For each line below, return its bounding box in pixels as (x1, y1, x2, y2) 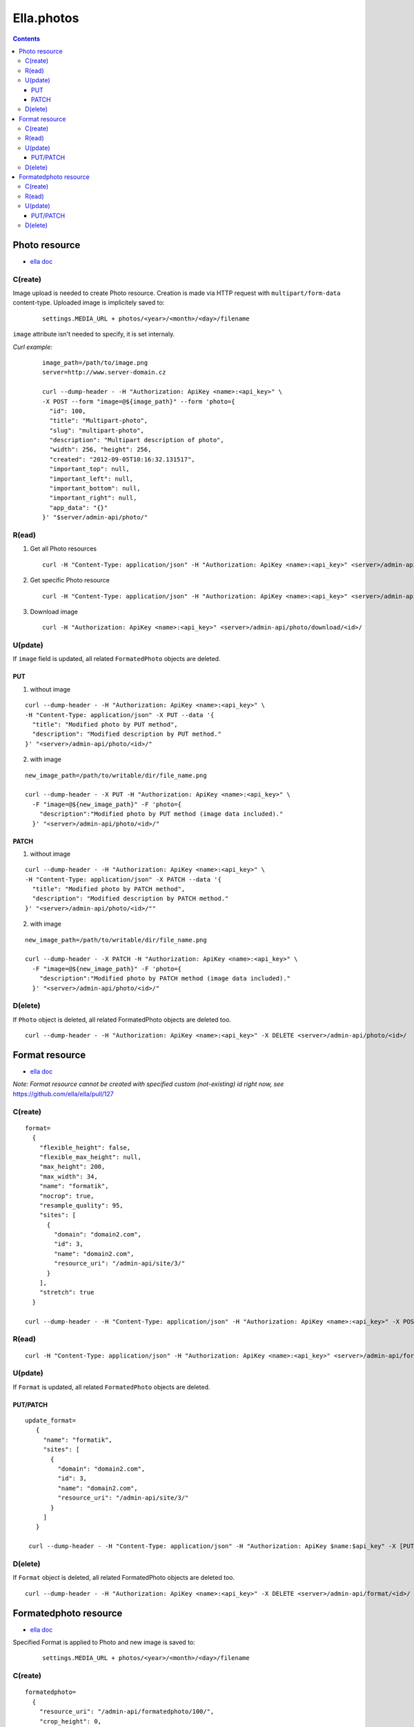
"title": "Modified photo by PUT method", (32, 721, 179, 729)
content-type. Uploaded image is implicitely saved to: (12, 298, 165, 307)
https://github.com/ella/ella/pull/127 (12, 1089, 114, 1098)
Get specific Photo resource (30, 576, 110, 584)
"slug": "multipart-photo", (49, 426, 145, 435)
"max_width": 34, (39, 1172, 98, 1181)
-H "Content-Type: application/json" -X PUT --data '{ (25, 711, 215, 718)
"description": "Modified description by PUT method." (32, 730, 222, 738)
